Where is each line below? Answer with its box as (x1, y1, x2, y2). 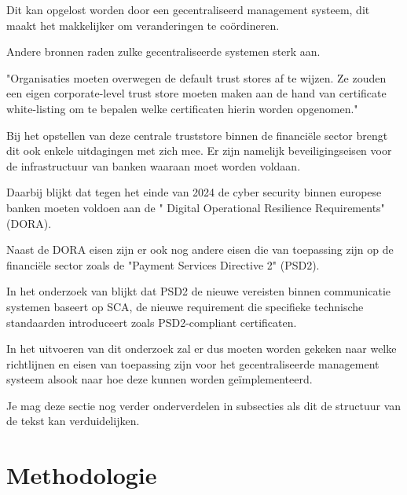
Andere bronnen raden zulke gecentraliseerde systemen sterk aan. (6, 43, 321, 60)
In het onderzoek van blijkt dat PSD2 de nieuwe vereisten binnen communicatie (6, 283, 390, 299)
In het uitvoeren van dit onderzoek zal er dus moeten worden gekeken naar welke (6, 340, 397, 357)
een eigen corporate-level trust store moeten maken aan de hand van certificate (6, 85, 387, 101)
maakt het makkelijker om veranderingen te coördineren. (6, 16, 280, 33)
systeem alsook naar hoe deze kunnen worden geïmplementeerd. (6, 371, 313, 387)
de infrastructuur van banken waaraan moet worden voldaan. (6, 157, 301, 174)
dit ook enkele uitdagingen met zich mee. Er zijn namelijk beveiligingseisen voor (6, 142, 392, 159)
